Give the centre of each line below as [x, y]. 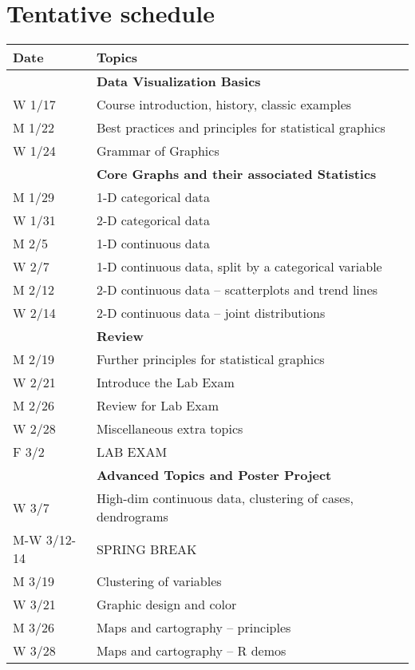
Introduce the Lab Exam [165, 383]
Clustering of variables [159, 581]
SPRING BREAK [146, 549]
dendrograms [132, 517]
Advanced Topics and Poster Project [214, 475]
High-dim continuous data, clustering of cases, [225, 498]
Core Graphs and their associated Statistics [236, 174]
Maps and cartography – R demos [191, 651]
